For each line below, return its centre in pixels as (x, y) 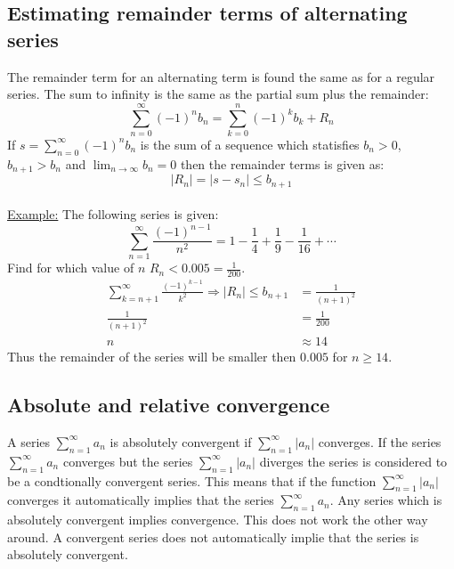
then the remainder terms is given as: (282, 163)
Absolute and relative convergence (169, 405)
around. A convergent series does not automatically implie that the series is (213, 536)
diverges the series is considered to (353, 461)
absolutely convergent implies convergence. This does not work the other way (218, 520)
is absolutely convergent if (181, 441)
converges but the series (128, 461)
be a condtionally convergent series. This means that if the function (192, 480)
